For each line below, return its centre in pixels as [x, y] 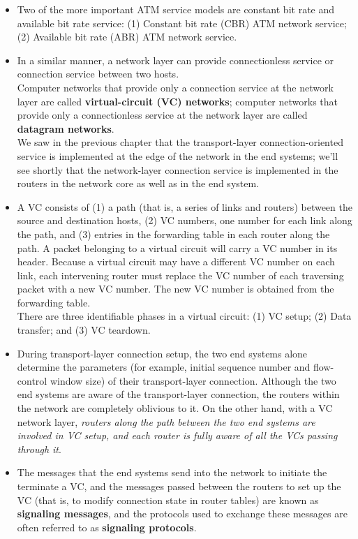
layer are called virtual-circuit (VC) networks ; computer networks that [178, 101]
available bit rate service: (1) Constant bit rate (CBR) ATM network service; [182, 23]
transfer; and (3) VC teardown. [84, 330]
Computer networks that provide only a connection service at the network [175, 87]
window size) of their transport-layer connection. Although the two [193, 380]
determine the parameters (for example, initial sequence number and [164, 367]
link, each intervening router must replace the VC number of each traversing [180, 275]
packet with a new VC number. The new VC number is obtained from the [176, 289]
